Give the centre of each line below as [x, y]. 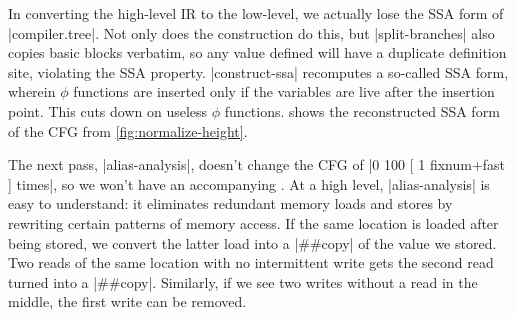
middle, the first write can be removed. [127, 301]
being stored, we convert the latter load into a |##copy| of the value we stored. [252, 242]
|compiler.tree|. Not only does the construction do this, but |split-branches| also [251, 32]
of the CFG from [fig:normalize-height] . [128, 130]
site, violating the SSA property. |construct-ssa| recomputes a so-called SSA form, [258, 71]
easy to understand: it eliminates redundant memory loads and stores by [230, 203]
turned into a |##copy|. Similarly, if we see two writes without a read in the [243, 281]
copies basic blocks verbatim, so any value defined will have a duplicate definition [257, 52]
